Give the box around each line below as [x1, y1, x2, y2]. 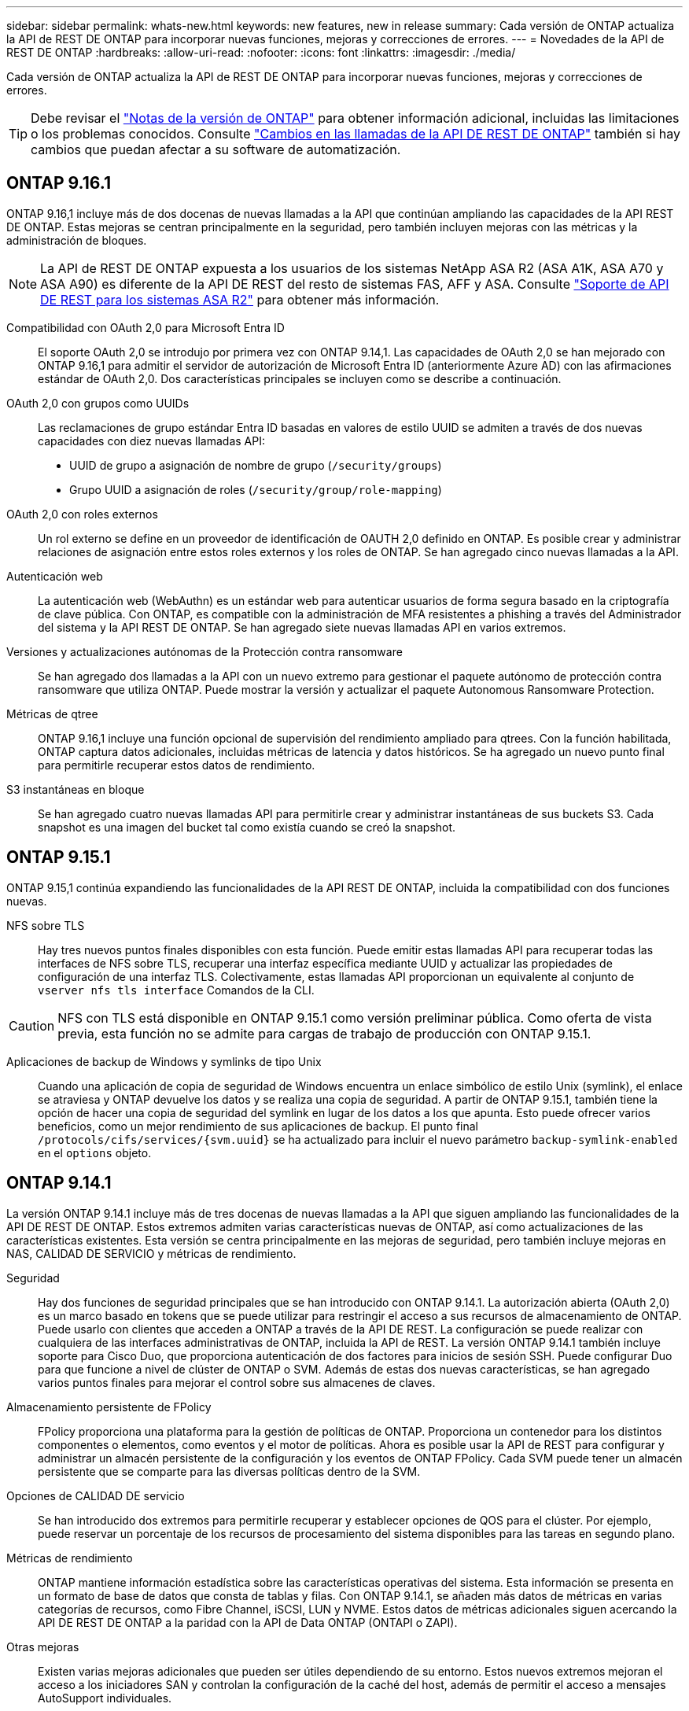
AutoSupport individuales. [38, 1691, 172, 1705]
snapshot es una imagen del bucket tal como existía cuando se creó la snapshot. [38, 820, 456, 834]
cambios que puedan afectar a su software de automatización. [31, 142, 401, 157]
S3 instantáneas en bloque [6, 782, 145, 796]
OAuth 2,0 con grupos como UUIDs [6, 396, 190, 410]
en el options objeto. [38, 1145, 152, 1160]
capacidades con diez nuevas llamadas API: [38, 433, 265, 448]
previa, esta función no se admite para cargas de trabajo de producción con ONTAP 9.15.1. [57, 1025, 591, 1042]
